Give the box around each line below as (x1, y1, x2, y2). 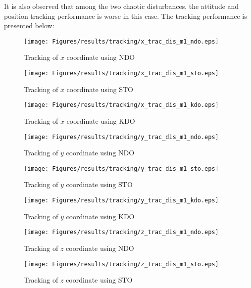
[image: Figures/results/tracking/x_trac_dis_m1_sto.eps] (24, 70, 219, 77)
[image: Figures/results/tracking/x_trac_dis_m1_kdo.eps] (24, 101, 219, 109)
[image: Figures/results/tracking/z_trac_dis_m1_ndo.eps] (24, 229, 219, 236)
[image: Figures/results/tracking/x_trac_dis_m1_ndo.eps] (24, 38, 219, 45)
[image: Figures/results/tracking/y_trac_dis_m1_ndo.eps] (24, 133, 219, 141)
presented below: (4, 20, 54, 31)
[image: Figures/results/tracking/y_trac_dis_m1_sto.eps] (24, 165, 219, 172)
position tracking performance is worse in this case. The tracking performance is (4, 10, 247, 21)
